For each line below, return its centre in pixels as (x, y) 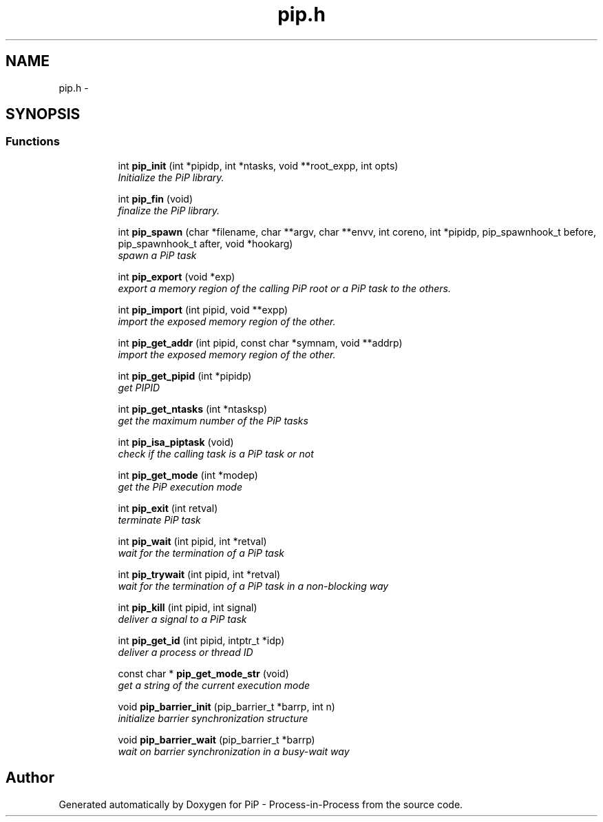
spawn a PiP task (157, 255)
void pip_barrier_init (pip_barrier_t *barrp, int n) (226, 706)
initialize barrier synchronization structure (213, 718)
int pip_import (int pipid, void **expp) (203, 309)
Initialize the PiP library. (171, 177)
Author (30, 778)
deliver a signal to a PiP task (182, 619)
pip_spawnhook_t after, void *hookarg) (205, 243)
